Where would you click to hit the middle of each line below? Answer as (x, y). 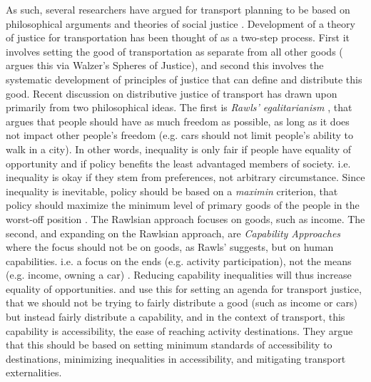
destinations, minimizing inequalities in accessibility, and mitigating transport (176, 358)
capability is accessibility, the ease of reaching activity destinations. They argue (179, 330)
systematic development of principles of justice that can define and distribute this (184, 79)
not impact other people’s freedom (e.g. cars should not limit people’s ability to (179, 135)
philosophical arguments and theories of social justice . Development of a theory (181, 23)
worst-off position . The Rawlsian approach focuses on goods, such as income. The (185, 218)
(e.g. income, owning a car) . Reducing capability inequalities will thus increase (179, 275)
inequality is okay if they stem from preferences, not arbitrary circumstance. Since (185, 177)
